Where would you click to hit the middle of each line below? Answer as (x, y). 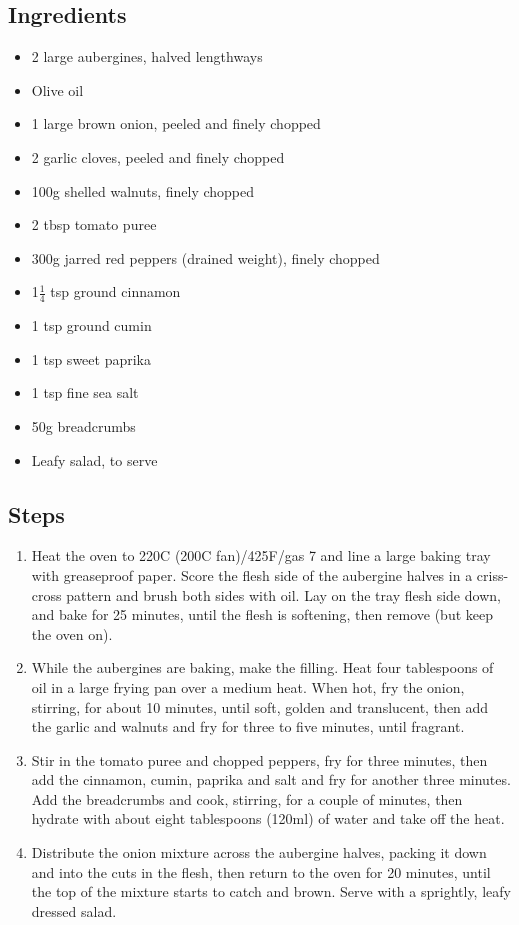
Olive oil (57, 89)
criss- (492, 574)
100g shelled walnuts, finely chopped (143, 190)
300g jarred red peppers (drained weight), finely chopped (205, 257)
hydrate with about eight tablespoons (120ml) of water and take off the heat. (268, 818)
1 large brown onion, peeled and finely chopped (176, 123)
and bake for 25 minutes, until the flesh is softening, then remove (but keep (262, 614)
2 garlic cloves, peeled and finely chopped (158, 156)
